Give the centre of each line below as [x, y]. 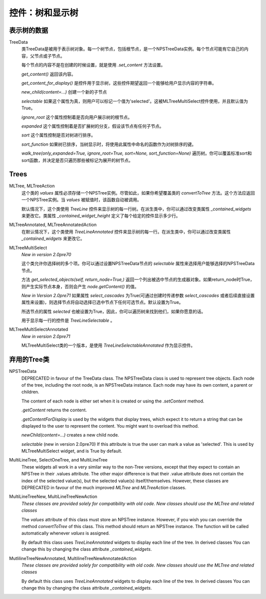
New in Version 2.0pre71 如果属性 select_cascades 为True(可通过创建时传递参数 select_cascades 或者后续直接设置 [138, 295]
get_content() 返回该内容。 [49, 74]
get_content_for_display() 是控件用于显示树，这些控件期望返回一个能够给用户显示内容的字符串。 [119, 83]
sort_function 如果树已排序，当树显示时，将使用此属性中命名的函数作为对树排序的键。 [109, 144]
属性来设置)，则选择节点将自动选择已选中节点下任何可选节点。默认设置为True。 [102, 302]
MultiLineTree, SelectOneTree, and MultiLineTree [58, 460]
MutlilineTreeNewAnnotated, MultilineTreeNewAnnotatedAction [73, 558]
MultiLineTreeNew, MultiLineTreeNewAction [53, 497]
